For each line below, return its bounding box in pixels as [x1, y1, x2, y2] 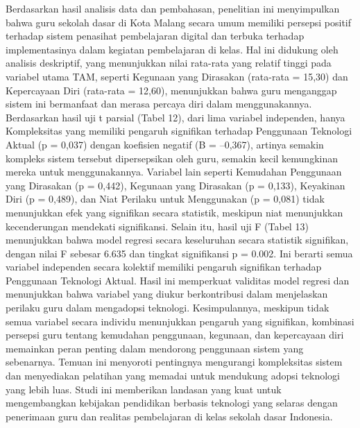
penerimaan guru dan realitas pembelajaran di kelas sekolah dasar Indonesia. [6, 409, 333, 423]
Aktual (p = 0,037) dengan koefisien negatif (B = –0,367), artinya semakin [6, 137, 324, 151]
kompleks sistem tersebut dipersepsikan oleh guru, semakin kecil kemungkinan [6, 151, 338, 165]
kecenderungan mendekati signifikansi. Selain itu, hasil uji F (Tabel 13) [6, 219, 309, 233]
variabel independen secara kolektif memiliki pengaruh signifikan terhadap [6, 259, 322, 274]
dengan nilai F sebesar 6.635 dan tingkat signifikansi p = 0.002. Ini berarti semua [6, 246, 353, 260]
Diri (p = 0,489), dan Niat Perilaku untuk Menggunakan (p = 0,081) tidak [6, 191, 325, 206]
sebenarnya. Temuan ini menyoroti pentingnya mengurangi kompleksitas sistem [6, 354, 343, 369]
